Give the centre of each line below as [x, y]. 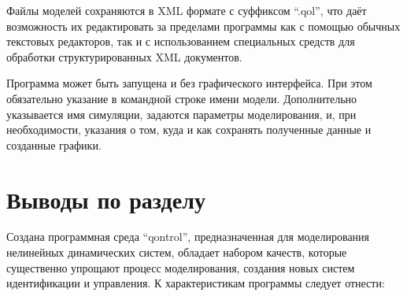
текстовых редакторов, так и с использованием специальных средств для [181, 41]
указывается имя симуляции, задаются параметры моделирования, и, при [181, 114]
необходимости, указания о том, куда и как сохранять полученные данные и [189, 129]
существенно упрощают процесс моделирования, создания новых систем [181, 267]
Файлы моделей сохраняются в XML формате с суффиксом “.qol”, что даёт [187, 10]
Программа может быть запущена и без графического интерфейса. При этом [189, 83]
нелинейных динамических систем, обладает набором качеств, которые [177, 252]
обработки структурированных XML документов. [124, 56]
